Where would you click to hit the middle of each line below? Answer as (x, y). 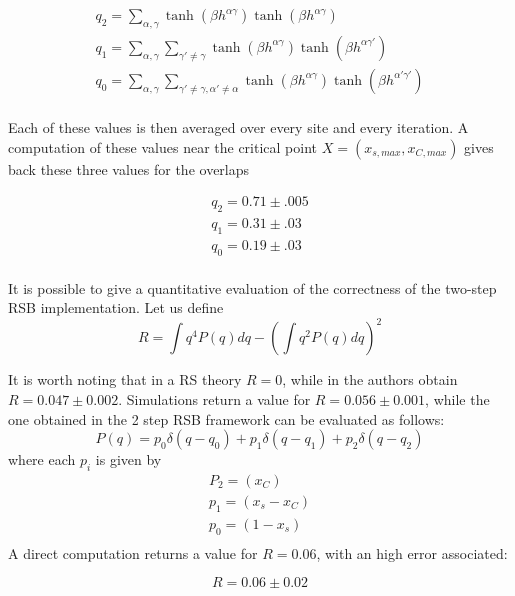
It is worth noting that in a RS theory (125, 379)
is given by (128, 459)
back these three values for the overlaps (129, 168)
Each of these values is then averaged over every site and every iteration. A (238, 126)
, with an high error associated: (412, 552)
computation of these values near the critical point (163, 146)
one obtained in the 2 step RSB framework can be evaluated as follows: (226, 418)
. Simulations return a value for (214, 398)
